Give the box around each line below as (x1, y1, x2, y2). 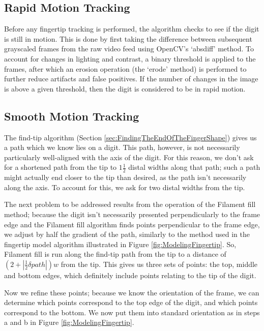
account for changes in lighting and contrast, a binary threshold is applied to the (4, 53, 256, 64)
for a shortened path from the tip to (4, 162, 117, 172)
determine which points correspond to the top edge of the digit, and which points (4, 297, 258, 308)
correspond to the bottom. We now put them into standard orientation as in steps (4, 307, 260, 317)
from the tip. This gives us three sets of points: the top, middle (61, 258, 258, 269)
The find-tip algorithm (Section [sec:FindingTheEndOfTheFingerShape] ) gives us (4, 132, 257, 142)
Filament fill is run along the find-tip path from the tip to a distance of (4, 249, 226, 259)
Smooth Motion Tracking (4, 108, 139, 124)
